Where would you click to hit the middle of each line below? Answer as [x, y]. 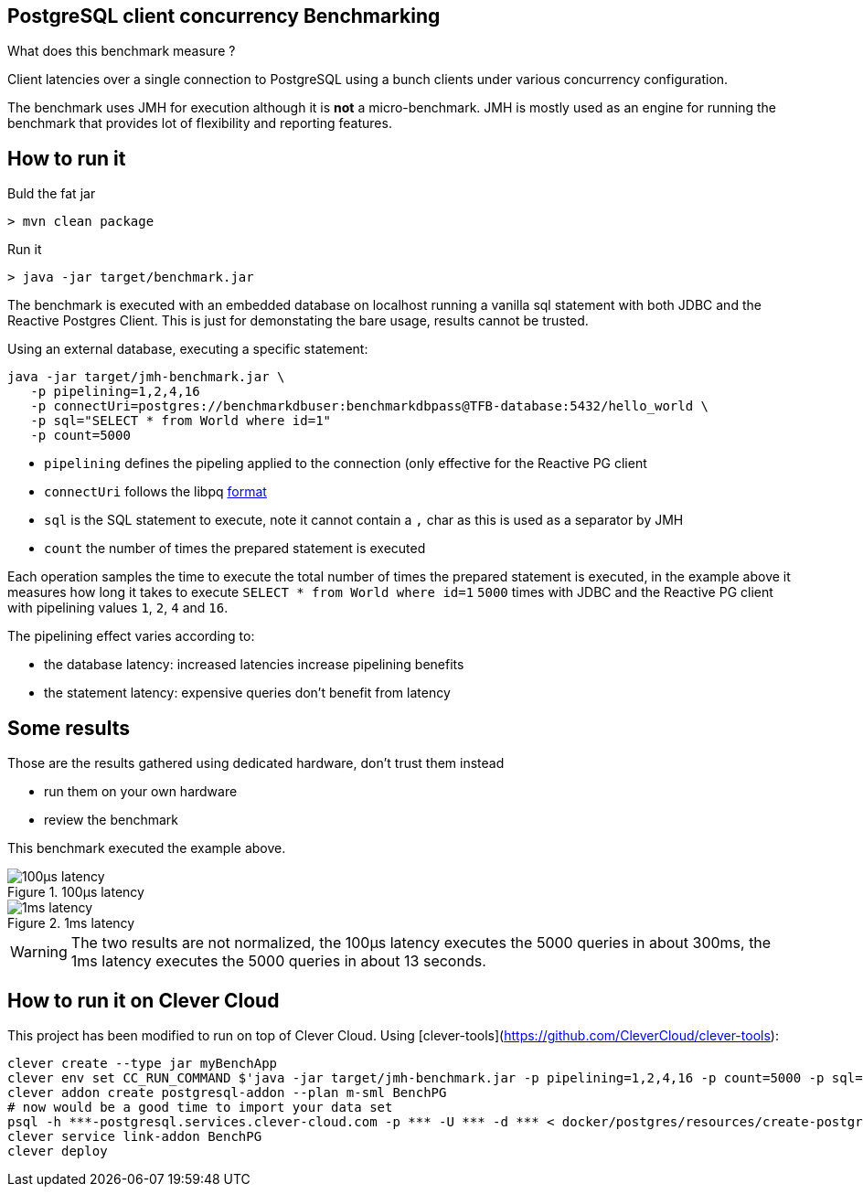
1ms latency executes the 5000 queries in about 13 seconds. [278, 961]
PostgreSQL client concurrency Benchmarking [224, 16]
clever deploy [58, 1151]
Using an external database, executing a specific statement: [188, 349]
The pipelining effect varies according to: [131, 636]
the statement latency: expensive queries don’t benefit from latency [247, 693]
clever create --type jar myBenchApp [143, 1063]
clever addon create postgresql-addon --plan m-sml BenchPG [227, 1092]
